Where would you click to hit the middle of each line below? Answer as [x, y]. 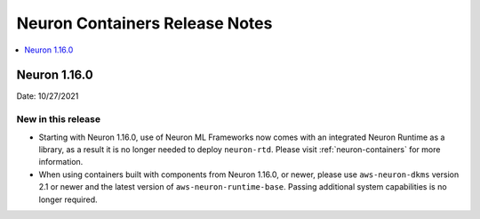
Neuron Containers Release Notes [144, 23]
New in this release [59, 119]
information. [61, 162]
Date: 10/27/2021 [48, 96]
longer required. [68, 199]
